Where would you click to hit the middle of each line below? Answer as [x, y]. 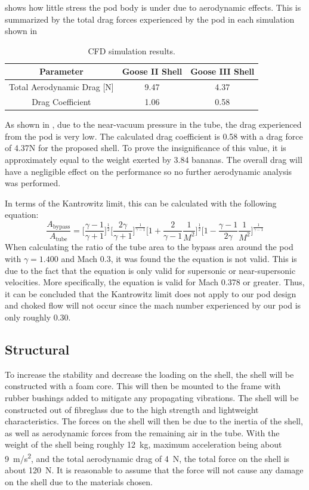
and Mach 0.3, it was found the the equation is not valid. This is [179, 258]
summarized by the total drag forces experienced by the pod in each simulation [150, 19]
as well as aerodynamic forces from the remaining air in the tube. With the [142, 432]
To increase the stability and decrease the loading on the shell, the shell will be [149, 374]
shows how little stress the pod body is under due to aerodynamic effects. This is [153, 7]
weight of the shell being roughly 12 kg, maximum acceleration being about [143, 444]
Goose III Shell [223, 71]
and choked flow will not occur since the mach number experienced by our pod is [153, 305]
